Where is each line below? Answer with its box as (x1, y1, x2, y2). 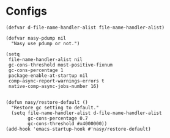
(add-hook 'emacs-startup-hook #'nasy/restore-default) (6, 126, 151, 132)
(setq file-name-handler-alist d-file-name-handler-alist (11, 110, 163, 116)
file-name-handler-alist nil (8, 56, 83, 62)
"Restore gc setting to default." (11, 104, 99, 111)
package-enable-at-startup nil (8, 72, 88, 79)
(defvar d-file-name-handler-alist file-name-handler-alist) (6, 24, 165, 31)
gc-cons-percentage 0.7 (28, 115, 88, 122)
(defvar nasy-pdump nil (6, 35, 67, 41)
